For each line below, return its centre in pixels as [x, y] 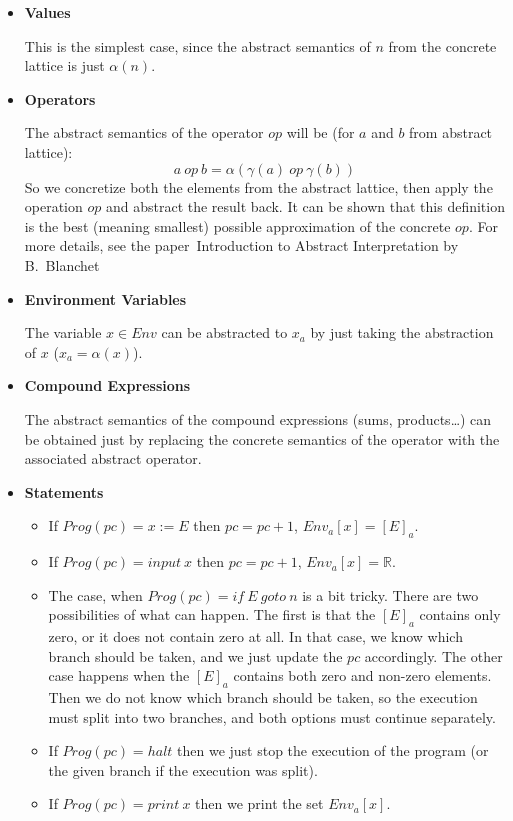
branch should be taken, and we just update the [195, 655]
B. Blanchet [62, 264]
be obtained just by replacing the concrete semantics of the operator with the [262, 438]
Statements [64, 491]
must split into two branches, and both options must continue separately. [272, 716]
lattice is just [64, 65]
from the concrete [442, 45]
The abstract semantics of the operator [144, 132]
